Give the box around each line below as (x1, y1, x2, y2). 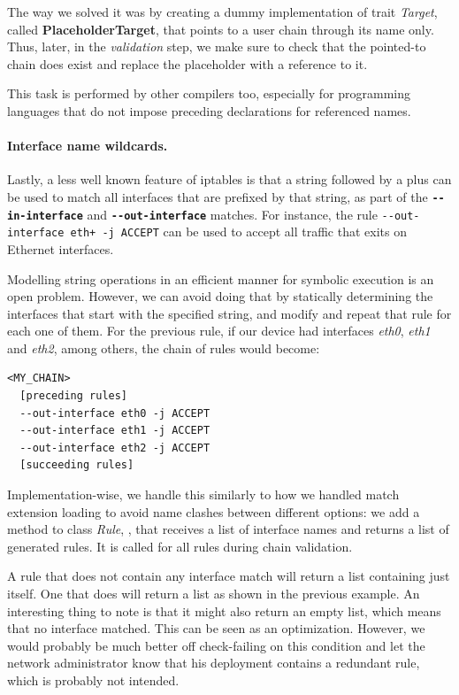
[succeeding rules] (19, 459, 134, 472)
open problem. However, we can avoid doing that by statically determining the (7, 287, 433, 305)
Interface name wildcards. (7, 136, 168, 155)
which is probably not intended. (7, 670, 180, 689)
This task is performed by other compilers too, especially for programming (7, 84, 411, 103)
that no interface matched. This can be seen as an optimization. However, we (7, 619, 425, 637)
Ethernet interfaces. (7, 239, 114, 258)
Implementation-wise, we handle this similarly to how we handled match (7, 485, 400, 504)
